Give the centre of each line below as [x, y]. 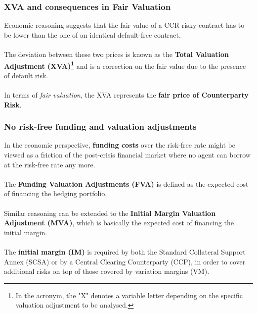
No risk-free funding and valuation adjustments [100, 127]
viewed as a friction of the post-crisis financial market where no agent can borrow [128, 155]
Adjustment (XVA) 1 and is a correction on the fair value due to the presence [125, 65]
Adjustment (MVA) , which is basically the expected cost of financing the [119, 223]
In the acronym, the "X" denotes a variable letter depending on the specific [129, 295]
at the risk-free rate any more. [50, 164]
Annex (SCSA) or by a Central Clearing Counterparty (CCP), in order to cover [125, 261]
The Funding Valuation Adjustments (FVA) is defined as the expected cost [126, 183]
